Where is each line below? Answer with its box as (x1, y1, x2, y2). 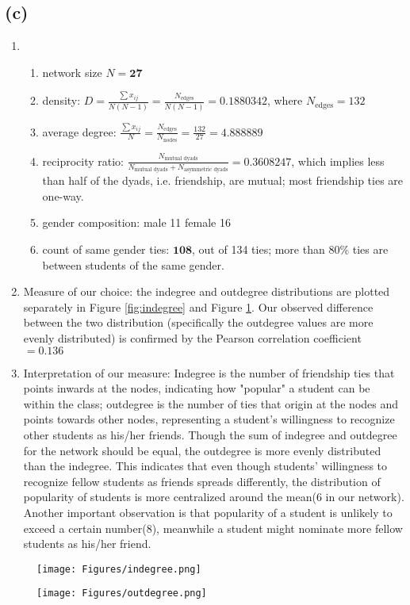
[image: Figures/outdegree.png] (36, 588, 207, 599)
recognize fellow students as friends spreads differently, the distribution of (23, 473, 381, 489)
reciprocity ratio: (42, 152, 125, 169)
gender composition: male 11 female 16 (42, 214, 231, 231)
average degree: (42, 123, 117, 140)
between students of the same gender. (42, 256, 224, 273)
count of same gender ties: (42, 241, 170, 258)
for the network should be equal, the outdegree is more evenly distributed (23, 442, 381, 458)
